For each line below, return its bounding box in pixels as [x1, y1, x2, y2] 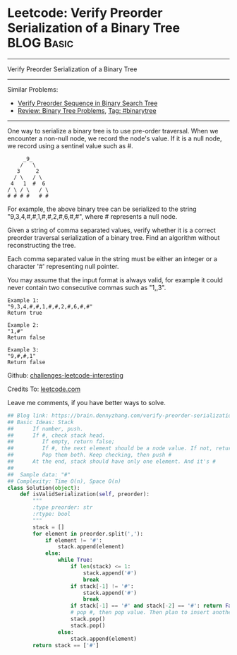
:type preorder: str [32, 504, 93, 511]
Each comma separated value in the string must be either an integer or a [7, 254, 217, 263]
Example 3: [7, 346, 39, 354]
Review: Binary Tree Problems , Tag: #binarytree [17, 106, 157, 114]
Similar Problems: [7, 85, 59, 93]
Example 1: [7, 296, 39, 304]
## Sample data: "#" [7, 471, 71, 478]
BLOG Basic [7, 35, 74, 51]
